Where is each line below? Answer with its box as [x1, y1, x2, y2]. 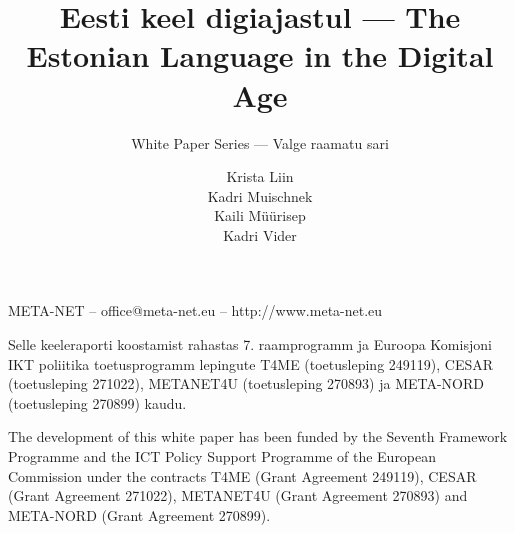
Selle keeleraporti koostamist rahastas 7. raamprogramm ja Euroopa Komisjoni [8, 334, 492, 355]
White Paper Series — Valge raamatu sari [131, 132, 389, 153]
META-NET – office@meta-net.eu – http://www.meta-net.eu [8, 300, 383, 321]
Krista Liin [226, 166, 294, 187]
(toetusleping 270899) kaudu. [8, 392, 187, 413]
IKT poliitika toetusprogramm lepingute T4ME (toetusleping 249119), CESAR [8, 353, 494, 374]
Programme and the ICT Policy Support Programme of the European [8, 446, 437, 467]
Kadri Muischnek [207, 185, 313, 206]
